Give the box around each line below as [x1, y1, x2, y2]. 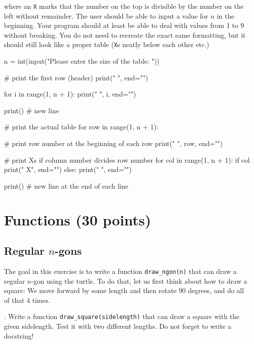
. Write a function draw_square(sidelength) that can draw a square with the [4, 311, 240, 321]
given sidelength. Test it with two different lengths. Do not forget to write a [4, 321, 231, 331]
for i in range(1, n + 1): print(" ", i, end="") [4, 89, 136, 99]
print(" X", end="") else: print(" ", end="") [4, 164, 132, 174]
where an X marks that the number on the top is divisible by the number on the [4, 1, 244, 11]
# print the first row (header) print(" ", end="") [4, 72, 148, 82]
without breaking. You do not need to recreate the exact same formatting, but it [4, 29, 246, 40]
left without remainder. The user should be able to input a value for [4, 10, 208, 21]
